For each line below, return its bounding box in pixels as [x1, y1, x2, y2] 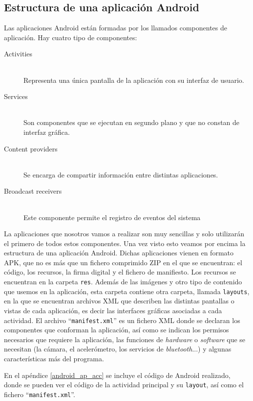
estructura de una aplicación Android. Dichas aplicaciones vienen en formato [4, 248, 233, 258]
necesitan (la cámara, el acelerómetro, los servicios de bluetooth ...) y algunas [4, 344, 232, 354]
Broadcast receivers [4, 186, 62, 196]
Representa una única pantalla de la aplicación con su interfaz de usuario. [23, 75, 244, 85]
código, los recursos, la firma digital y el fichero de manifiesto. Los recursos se [4, 267, 236, 277]
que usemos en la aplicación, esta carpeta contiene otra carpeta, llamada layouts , [4, 286, 250, 296]
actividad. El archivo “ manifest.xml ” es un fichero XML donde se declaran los [4, 315, 240, 325]
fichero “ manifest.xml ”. [4, 389, 75, 399]
